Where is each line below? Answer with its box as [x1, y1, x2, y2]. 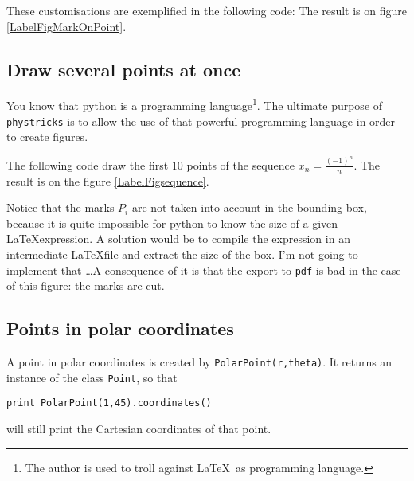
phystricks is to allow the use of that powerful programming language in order [6, 112, 396, 129]
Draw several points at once [6, 57, 241, 81]
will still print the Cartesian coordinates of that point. [6, 420, 271, 436]
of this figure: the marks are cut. [6, 277, 165, 294]
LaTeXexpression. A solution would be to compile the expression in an [6, 230, 350, 247]
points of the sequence [186, 156, 295, 173]
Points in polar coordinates [6, 316, 234, 341]
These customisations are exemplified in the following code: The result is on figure [6, 2, 407, 18]
